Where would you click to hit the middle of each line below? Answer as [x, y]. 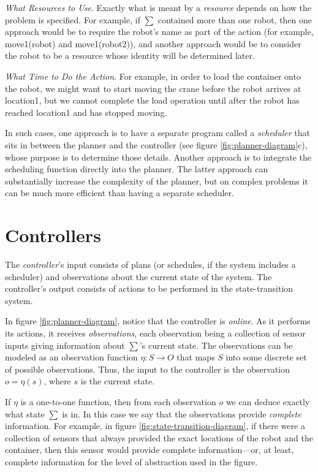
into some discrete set [266, 357]
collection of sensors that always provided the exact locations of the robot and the [159, 437]
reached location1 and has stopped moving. [86, 112]
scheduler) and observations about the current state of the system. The [138, 276]
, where [57, 381]
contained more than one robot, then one [235, 19]
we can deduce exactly [268, 401]
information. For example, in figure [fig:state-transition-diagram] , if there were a [155, 426]
